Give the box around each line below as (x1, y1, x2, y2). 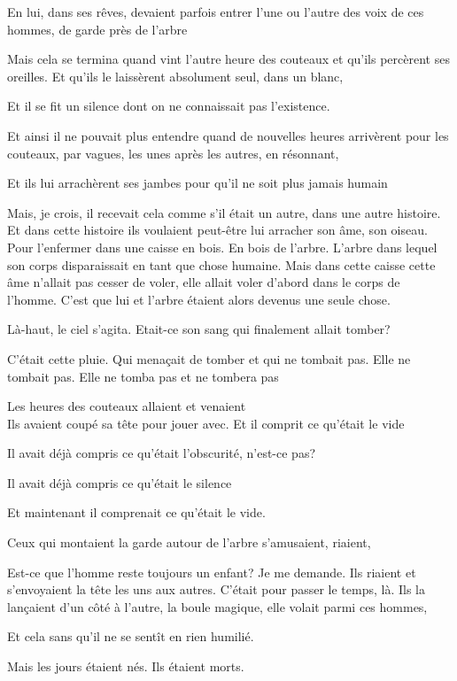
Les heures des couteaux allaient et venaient (7, 397, 246, 415)
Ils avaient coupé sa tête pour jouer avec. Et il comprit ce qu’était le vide (7, 414, 405, 432)
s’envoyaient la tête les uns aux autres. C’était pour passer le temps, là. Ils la (7, 580, 426, 599)
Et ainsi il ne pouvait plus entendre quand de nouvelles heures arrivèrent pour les (7, 126, 449, 144)
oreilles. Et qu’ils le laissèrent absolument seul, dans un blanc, (7, 66, 344, 85)
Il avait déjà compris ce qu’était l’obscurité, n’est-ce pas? (7, 444, 316, 462)
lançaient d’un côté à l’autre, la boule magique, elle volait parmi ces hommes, (7, 597, 428, 615)
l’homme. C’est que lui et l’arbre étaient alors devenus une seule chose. (7, 290, 391, 308)
